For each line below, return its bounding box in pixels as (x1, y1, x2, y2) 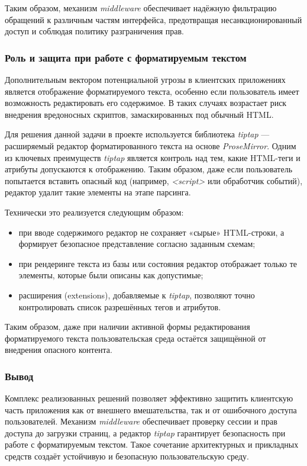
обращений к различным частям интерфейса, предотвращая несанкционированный (5, 13, 302, 25)
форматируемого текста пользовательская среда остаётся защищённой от (5, 332, 266, 344)
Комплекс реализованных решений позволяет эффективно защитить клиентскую (5, 392, 293, 404)
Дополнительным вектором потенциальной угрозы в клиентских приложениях (5, 73, 286, 85)
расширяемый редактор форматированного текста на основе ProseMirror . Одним (5, 139, 296, 152)
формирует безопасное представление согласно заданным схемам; (18, 237, 256, 250)
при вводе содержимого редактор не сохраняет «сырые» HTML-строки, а (18, 226, 285, 238)
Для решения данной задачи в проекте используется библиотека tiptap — (5, 128, 270, 140)
